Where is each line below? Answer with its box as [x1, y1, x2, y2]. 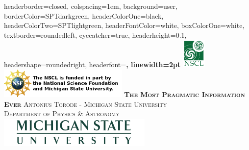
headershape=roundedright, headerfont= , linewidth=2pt [4, 59, 181, 70]
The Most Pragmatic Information [124, 89, 245, 99]
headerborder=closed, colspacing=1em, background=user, [4, 1, 177, 11]
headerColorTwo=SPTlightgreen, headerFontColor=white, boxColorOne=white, [4, 20, 245, 30]
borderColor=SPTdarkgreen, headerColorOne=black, [4, 10, 164, 21]
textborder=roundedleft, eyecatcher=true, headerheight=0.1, [4, 29, 187, 40]
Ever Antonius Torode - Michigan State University [4, 99, 167, 109]
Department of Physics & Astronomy [4, 108, 120, 119]
